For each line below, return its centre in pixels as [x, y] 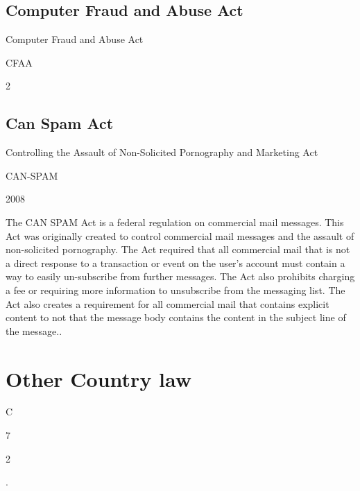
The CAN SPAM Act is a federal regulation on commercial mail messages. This [175, 222]
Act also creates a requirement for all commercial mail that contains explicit [168, 303]
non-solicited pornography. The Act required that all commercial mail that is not [178, 249]
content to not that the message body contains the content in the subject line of [176, 317]
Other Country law [99, 378]
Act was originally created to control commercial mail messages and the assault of [180, 235]
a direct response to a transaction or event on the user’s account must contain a [175, 262]
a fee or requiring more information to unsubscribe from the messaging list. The [175, 290]
